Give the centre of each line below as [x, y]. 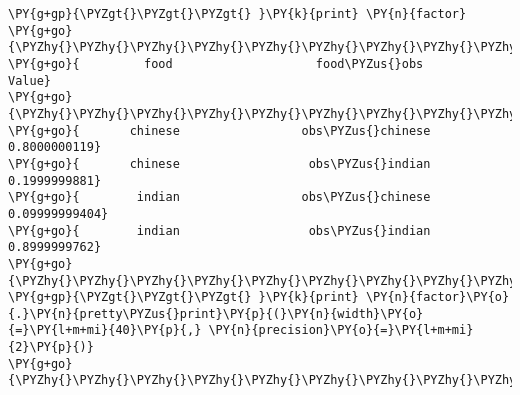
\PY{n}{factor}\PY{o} [437, 297]
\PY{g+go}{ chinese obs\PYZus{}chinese [219, 130]
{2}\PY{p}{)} [51, 347]
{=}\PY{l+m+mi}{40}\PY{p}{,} [105, 330]
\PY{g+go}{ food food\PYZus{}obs [216, 63]
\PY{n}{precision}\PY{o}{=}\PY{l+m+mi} [341, 330]
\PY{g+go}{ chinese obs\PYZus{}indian [219, 163]
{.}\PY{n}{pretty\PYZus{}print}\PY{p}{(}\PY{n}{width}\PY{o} [216, 313]
